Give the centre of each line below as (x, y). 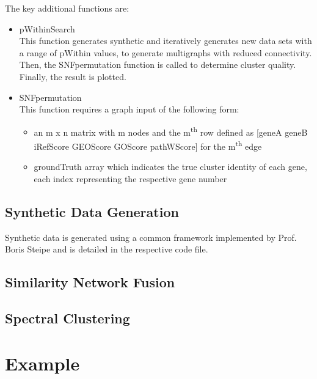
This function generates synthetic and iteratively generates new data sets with (166, 41)
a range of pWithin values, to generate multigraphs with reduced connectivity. (166, 52)
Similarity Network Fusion (90, 282)
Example (42, 363)
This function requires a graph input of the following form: (129, 109)
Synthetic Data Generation (92, 211)
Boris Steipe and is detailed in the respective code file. (107, 249)
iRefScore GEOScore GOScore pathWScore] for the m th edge (148, 145)
